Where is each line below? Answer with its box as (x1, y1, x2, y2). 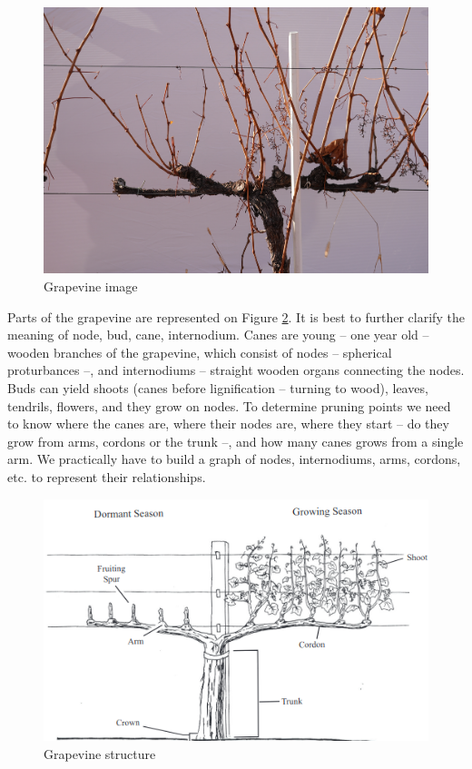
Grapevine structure (44, 744, 156, 763)
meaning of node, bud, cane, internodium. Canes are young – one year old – (7, 325, 429, 344)
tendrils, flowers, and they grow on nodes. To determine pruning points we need (7, 396, 451, 415)
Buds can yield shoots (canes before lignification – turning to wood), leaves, (7, 379, 428, 397)
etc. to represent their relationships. (7, 467, 206, 486)
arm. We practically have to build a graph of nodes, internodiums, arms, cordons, (7, 449, 461, 468)
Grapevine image (44, 277, 138, 296)
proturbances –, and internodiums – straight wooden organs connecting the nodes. (7, 360, 465, 380)
